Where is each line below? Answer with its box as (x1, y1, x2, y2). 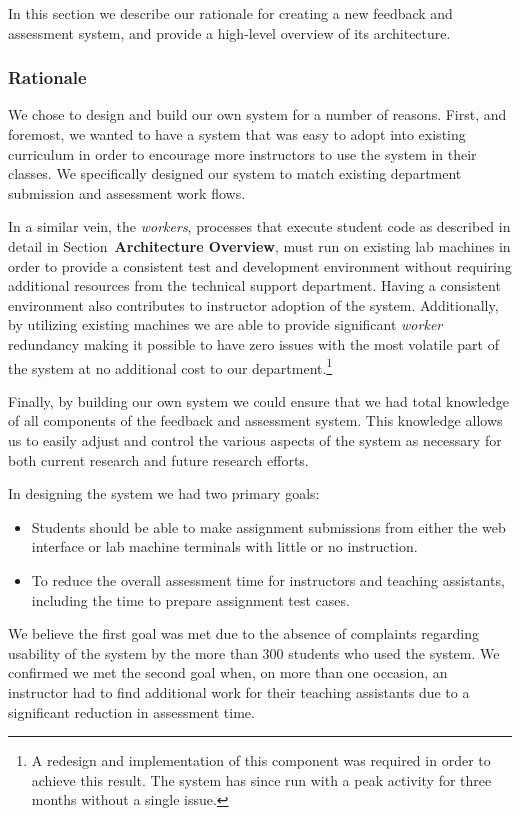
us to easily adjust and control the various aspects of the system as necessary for (8, 429, 502, 450)
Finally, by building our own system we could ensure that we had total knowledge (8, 390, 510, 411)
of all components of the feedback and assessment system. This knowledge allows (8, 410, 503, 431)
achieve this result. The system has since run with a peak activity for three (31, 769, 492, 790)
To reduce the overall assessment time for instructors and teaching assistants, (31, 569, 505, 590)
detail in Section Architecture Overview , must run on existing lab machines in (8, 235, 511, 256)
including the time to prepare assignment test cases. (31, 589, 350, 610)
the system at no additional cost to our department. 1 (8, 354, 333, 378)
